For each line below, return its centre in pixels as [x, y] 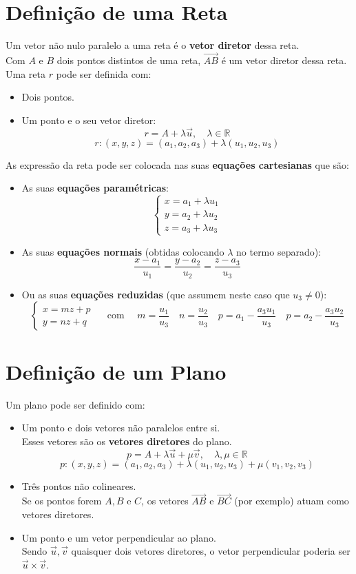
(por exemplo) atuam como [292, 501]
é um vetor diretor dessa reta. [284, 60]
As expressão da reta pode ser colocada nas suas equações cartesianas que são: [178, 164]
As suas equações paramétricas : [95, 188]
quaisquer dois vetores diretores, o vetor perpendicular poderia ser [211, 551]
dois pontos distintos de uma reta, [129, 60]
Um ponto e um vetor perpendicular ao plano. [119, 537]
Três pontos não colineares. [79, 485]
